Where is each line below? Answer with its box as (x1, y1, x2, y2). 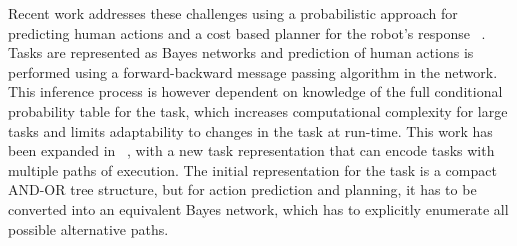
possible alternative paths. (8, 218, 169, 239)
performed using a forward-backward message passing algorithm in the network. (8, 61, 498, 82)
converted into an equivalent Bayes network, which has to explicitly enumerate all (8, 198, 509, 219)
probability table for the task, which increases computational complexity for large (8, 100, 508, 121)
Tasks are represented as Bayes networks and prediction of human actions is (8, 42, 474, 63)
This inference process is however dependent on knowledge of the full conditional (8, 81, 503, 102)
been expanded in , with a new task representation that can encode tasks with (8, 140, 495, 161)
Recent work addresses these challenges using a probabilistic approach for (8, 3, 458, 23)
